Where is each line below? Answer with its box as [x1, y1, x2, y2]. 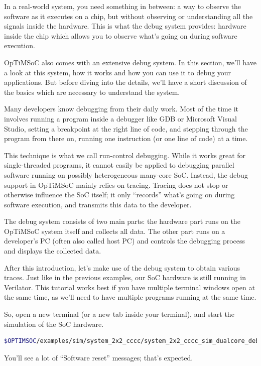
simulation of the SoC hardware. [4, 318, 104, 329]
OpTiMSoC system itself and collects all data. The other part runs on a [4, 225, 225, 236]
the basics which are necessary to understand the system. [4, 86, 180, 97]
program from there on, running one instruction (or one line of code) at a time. [4, 133, 248, 144]
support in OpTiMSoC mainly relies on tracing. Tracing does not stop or [4, 179, 228, 190]
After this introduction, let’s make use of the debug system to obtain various [4, 262, 240, 273]
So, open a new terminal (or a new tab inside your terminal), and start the [4, 309, 234, 319]
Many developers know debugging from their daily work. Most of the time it [4, 103, 238, 114]
